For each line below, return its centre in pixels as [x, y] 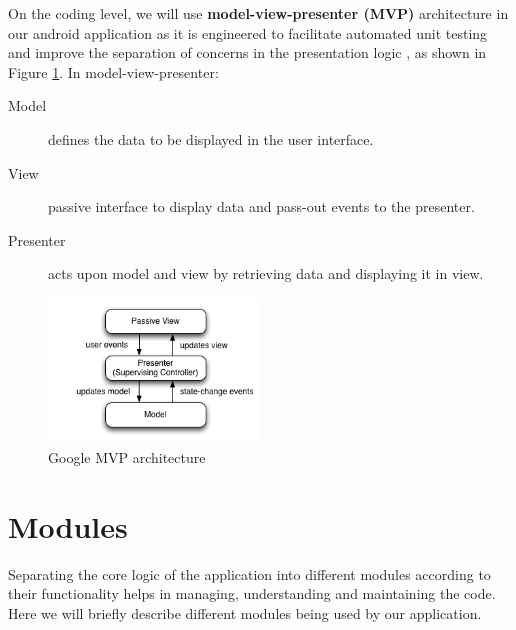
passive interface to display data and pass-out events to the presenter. [261, 206]
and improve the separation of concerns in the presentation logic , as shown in [247, 52]
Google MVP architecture [127, 456]
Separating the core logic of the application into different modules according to [249, 573]
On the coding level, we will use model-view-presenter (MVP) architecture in [258, 13]
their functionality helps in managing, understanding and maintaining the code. [252, 593]
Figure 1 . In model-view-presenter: [113, 71]
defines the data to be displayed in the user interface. [211, 138]
